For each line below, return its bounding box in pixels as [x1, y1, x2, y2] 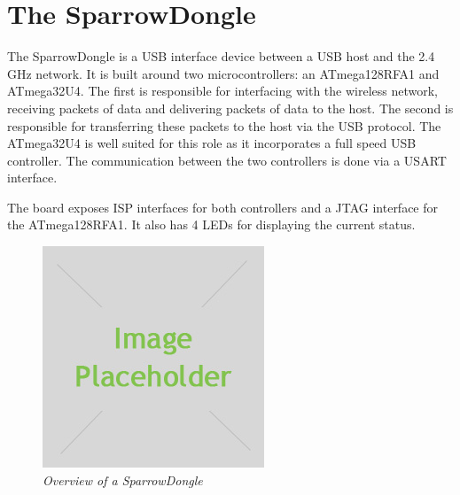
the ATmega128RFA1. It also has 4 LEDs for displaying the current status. [7, 215, 416, 234]
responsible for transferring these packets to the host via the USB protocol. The [7, 116, 441, 135]
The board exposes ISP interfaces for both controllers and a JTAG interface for [7, 197, 439, 216]
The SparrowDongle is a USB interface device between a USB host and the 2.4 [7, 47, 435, 66]
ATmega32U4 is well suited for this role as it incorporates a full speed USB [7, 134, 417, 152]
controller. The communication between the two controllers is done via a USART [7, 151, 447, 169]
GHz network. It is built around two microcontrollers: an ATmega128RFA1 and [7, 64, 440, 82]
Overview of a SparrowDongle [43, 470, 203, 489]
